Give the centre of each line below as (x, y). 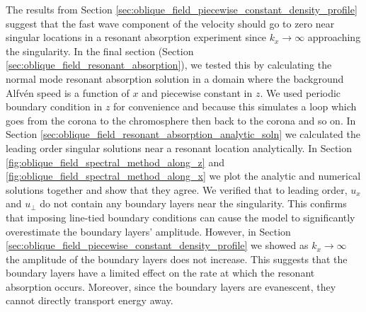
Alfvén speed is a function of (68, 92)
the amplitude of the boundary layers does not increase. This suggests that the (177, 259)
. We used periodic (301, 92)
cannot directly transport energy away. (90, 300)
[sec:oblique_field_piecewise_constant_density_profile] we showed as (157, 245)
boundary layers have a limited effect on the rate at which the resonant (160, 273)
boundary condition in (54, 106)
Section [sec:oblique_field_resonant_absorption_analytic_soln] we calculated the (183, 134)
